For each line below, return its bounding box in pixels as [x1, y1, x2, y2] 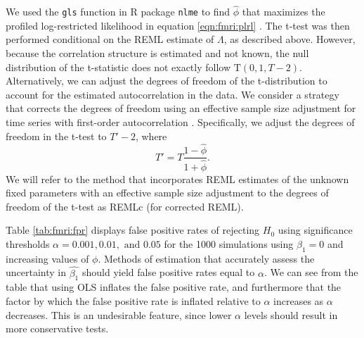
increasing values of [6, 251, 89, 265]
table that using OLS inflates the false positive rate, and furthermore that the [6, 280, 342, 294]
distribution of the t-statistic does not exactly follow [6, 59, 231, 74]
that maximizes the [242, 4, 325, 19]
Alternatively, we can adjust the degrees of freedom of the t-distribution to [6, 73, 327, 88]
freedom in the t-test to [6, 128, 107, 143]
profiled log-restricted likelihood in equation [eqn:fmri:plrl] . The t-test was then [6, 18, 350, 32]
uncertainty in [6, 265, 67, 280]
